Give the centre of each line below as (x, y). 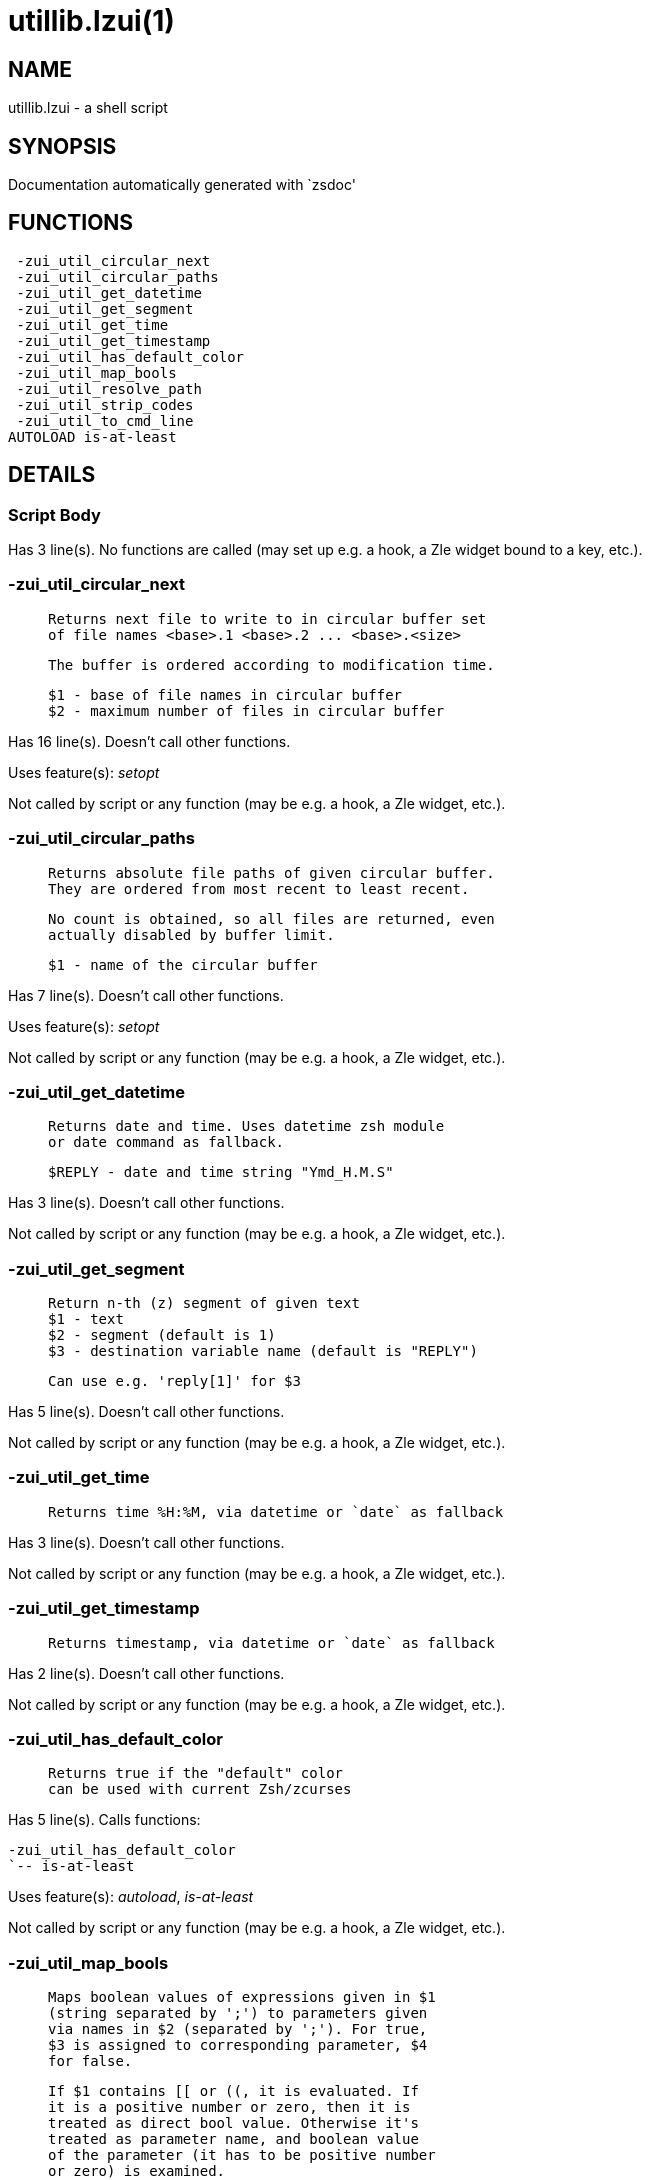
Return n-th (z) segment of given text (204, 1303)
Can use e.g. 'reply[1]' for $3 (174, 1381)
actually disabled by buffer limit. (191, 934)
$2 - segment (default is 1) (162, 1335)
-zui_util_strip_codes (105, 404)
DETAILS (52, 475)
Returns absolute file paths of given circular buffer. (271, 872)
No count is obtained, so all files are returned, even (271, 918)
